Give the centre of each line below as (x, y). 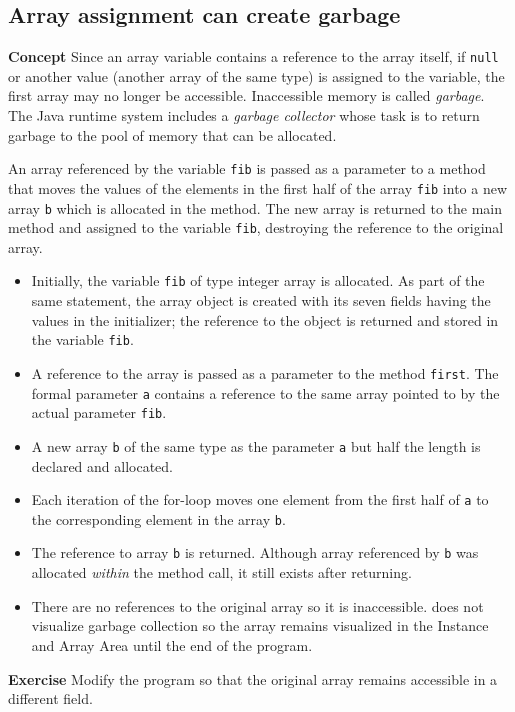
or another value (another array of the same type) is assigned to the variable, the (256, 75)
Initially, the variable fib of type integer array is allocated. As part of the (258, 280)
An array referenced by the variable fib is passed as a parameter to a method (247, 168)
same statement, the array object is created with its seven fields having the (261, 300)
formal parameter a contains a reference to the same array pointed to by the (265, 392)
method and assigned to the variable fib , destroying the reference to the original (256, 227)
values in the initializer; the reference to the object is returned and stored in (265, 319)
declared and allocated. (102, 465)
